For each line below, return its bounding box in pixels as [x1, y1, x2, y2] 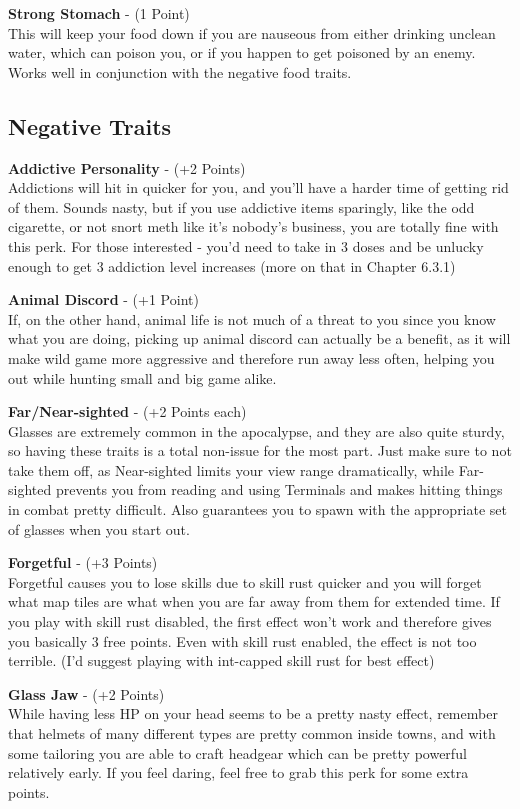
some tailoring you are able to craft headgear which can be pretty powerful [8, 742, 467, 763]
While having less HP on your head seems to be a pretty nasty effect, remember [8, 703, 498, 724]
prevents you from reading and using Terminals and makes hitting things [55, 479, 503, 500]
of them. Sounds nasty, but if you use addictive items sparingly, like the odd [8, 196, 475, 217]
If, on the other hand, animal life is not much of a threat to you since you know [8, 308, 496, 329]
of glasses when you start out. [8, 518, 190, 539]
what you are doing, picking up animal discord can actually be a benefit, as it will [8, 328, 511, 349]
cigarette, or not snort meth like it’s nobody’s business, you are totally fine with [8, 216, 499, 237]
